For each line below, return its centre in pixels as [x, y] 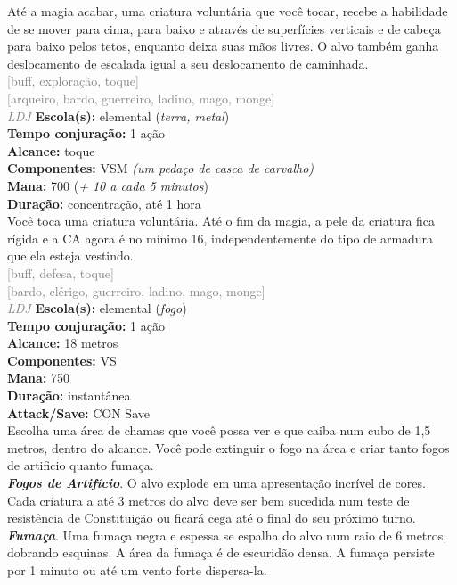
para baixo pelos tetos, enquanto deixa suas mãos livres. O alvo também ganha [223, 46]
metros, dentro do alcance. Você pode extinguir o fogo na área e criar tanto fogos [228, 447]
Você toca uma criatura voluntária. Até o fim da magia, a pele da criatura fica [221, 221]
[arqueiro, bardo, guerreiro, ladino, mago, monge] [141, 98]
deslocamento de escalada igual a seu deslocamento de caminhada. [188, 63]
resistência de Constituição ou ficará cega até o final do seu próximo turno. [212, 518]
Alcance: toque [51, 150]
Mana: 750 [39, 378]
